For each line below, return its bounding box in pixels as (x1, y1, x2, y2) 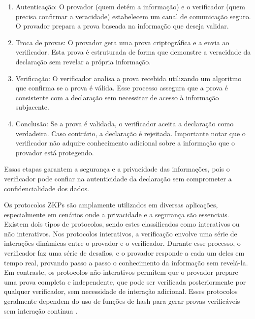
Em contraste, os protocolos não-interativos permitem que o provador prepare (4, 267, 238, 277)
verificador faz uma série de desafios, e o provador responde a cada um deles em (4, 248, 245, 258)
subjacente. (15, 102, 49, 112)
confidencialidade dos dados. (4, 183, 89, 193)
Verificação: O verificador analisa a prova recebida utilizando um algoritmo (15, 73, 242, 83)
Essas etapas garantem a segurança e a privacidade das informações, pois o (4, 164, 230, 174)
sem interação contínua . (4, 305, 78, 316)
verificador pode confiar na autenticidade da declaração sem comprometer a (4, 173, 232, 183)
